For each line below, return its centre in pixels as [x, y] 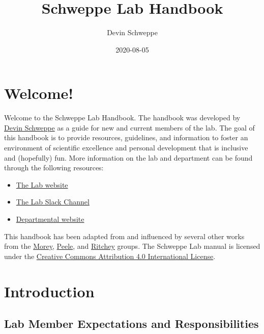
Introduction [49, 291]
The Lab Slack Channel [53, 202]
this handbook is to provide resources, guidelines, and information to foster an [126, 137]
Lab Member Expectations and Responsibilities [131, 324]
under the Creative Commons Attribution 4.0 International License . [110, 256]
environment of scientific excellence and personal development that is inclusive [126, 148]
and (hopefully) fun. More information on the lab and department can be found [128, 157]
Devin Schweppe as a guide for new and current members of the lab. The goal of [129, 127]
